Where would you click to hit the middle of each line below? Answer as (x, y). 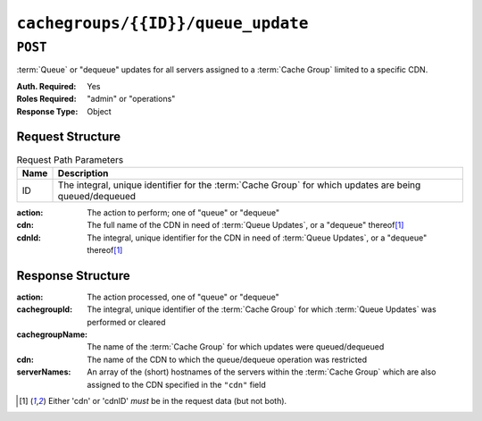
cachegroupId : (45, 309)
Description (83, 173)
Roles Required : (46, 99)
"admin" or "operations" (131, 99)
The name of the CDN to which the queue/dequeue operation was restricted (227, 359)
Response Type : (47, 111)
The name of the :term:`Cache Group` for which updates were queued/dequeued (236, 347)
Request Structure (69, 137)
